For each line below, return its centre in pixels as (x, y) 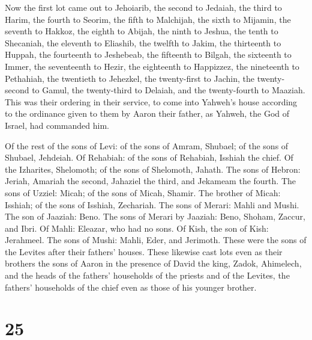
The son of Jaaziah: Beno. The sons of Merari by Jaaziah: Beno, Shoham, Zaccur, (155, 216)
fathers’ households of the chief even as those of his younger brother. (131, 287)
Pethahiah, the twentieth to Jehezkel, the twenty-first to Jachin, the (130, 78)
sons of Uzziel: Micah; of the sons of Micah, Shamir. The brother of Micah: (143, 192)
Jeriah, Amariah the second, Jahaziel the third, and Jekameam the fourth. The (151, 181)
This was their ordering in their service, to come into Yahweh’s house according (151, 101)
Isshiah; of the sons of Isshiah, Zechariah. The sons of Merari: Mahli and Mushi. (152, 204)
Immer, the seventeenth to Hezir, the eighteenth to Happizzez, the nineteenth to (152, 66)
